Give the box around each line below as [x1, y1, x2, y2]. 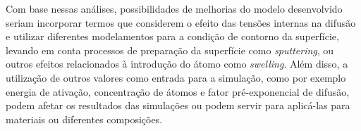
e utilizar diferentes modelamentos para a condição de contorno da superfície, [6, 29, 339, 44]
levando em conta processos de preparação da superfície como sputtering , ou [6, 42, 334, 57]
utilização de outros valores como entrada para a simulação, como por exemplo [6, 70, 346, 85]
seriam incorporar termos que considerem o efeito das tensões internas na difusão [6, 15, 356, 30]
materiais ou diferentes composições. [6, 111, 163, 126]
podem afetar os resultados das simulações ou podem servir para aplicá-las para [6, 98, 350, 113]
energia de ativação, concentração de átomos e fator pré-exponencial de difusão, [6, 84, 350, 99]
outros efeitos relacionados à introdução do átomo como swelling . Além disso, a [6, 56, 348, 71]
